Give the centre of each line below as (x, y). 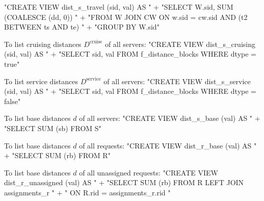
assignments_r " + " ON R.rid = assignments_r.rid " (87, 192)
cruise (96, 42)
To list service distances (41, 81)
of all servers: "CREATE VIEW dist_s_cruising (180, 44)
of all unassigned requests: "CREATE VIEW (149, 172)
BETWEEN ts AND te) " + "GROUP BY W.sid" (82, 27)
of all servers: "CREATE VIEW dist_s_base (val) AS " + (170, 118)
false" (12, 101)
